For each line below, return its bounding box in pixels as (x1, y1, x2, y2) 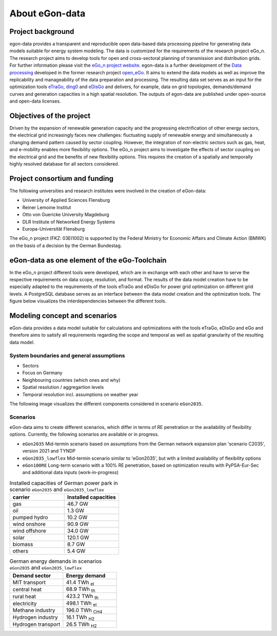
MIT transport (12, 579, 46, 586)
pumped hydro (12, 514, 48, 521)
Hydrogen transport (12, 621, 61, 628)
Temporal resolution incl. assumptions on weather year (22, 391, 138, 397)
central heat (12, 586, 42, 593)
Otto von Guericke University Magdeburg (22, 212, 110, 218)
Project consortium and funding (9, 174, 114, 183)
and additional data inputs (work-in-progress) (22, 469, 119, 476)
